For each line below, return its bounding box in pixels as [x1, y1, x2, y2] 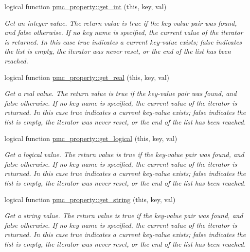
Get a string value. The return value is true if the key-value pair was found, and [4, 210, 243, 220]
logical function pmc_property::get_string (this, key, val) [4, 194, 176, 204]
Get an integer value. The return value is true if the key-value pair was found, [4, 17, 237, 28]
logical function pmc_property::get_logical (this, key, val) [4, 133, 178, 143]
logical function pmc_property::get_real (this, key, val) [4, 72, 169, 82]
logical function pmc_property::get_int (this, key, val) [4, 1, 167, 11]
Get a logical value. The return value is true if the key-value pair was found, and [4, 149, 244, 159]
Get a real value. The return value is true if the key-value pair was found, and [4, 88, 237, 98]
